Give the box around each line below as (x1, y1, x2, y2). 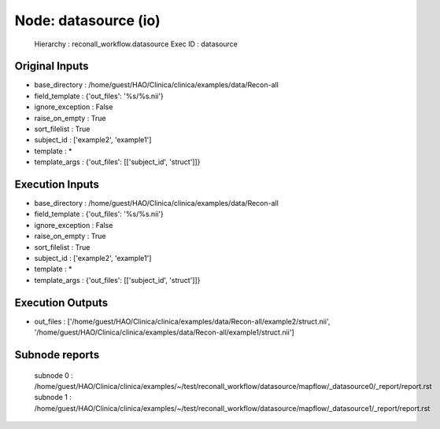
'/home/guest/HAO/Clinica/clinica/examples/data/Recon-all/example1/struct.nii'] (34, 328, 294, 337)
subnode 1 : (34, 393, 72, 402)
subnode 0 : (34, 370, 74, 380)
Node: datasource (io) (14, 12, 161, 29)
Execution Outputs (14, 295, 109, 310)
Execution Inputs (14, 178, 100, 191)
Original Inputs (14, 60, 89, 73)
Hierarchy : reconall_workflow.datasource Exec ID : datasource (34, 39, 238, 49)
